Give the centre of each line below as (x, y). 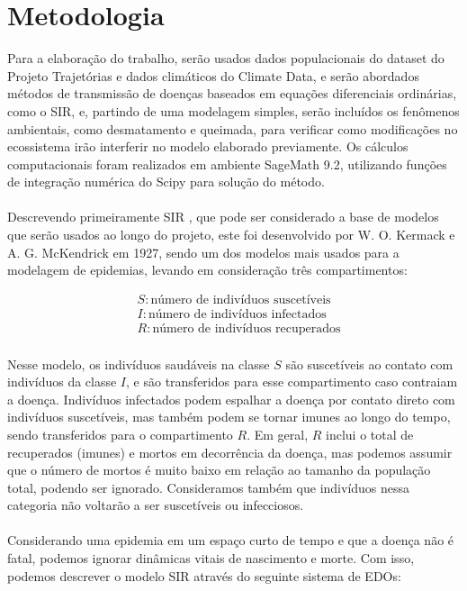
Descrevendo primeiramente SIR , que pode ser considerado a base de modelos (223, 217)
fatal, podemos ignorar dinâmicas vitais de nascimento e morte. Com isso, (211, 558)
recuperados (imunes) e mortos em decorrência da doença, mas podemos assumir (230, 452)
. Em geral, (278, 434)
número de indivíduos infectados (238, 314)
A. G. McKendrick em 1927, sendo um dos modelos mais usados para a (203, 252)
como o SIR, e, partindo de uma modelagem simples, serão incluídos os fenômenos (233, 110)
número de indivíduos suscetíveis (241, 300)
